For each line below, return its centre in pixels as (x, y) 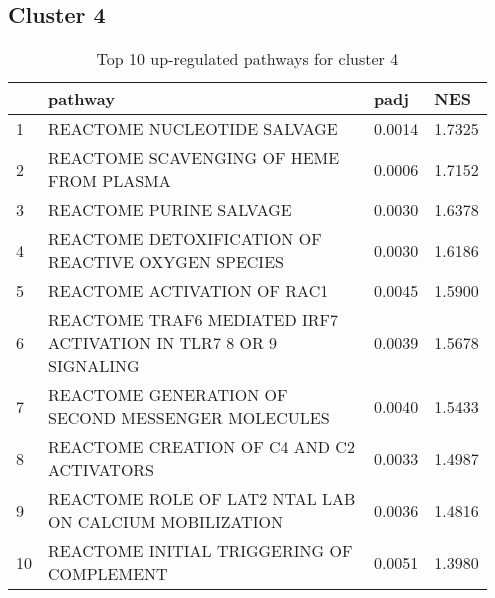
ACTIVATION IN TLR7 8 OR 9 (163, 343)
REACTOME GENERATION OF (168, 395)
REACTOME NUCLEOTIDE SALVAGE (193, 129)
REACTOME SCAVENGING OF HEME (194, 158)
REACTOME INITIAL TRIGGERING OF (200, 551)
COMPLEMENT (108, 574)
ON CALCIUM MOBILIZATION (165, 522)
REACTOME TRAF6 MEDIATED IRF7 (193, 320)
